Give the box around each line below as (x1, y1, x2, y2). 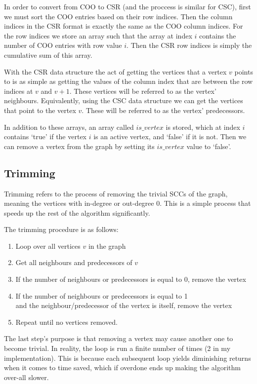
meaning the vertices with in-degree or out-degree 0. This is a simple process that (4, 198, 251, 208)
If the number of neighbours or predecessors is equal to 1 (15, 290, 188, 301)
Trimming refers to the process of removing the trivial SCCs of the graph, (4, 188, 228, 198)
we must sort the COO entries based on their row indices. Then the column (4, 11, 233, 21)
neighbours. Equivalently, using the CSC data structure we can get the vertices (4, 95, 243, 106)
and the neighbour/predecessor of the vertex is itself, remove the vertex (15, 300, 232, 310)
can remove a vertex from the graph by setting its (4, 141, 155, 151)
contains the (199, 30, 236, 40)
